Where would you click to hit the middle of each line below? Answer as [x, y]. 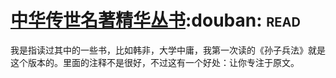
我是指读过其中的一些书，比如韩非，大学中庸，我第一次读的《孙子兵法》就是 [168, 50]
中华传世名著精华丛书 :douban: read [155, 20]
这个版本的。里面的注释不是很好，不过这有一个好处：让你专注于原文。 [155, 62]
